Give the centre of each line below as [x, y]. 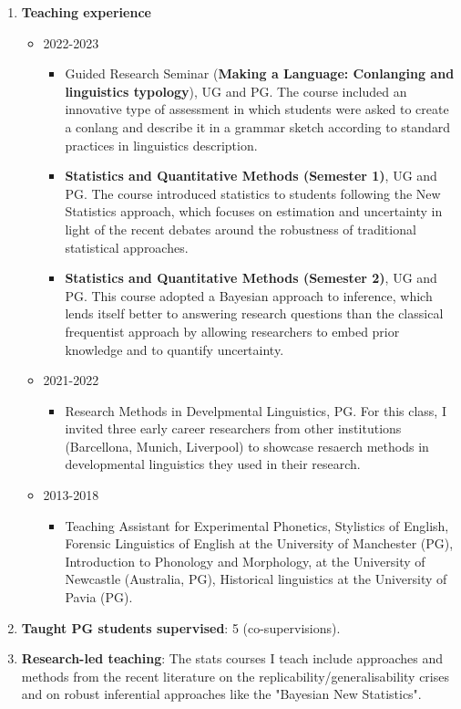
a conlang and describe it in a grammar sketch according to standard [258, 126]
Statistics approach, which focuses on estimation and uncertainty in [254, 211]
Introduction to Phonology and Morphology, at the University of [245, 561]
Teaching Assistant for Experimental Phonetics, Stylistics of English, [257, 525]
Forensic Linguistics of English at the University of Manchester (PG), [259, 543]
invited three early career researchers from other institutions [233, 428]
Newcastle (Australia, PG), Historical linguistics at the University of [256, 579]
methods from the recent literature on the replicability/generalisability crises [235, 676]
